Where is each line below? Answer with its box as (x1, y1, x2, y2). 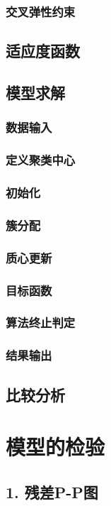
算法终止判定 (6, 314, 76, 331)
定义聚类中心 (6, 151, 76, 169)
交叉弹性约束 (6, 2, 76, 20)
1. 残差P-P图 (6, 480, 98, 502)
